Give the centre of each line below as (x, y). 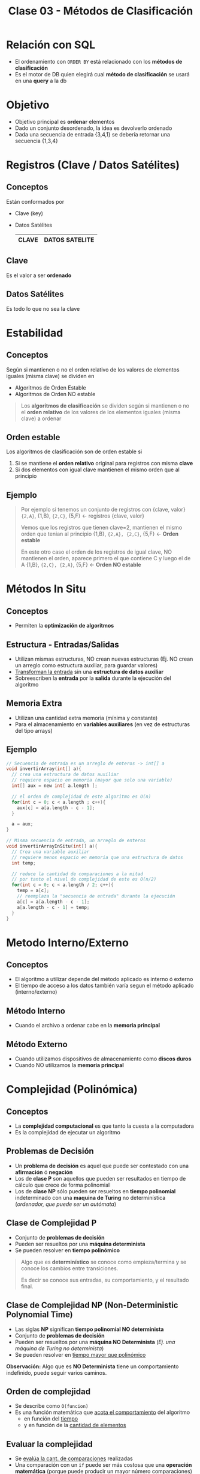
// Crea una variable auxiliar (51, 852)
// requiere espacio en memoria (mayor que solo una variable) (92, 780)
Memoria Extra (34, 704)
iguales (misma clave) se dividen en (50, 376)
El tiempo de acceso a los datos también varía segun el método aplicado (104, 986)
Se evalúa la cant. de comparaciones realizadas (74, 1458)
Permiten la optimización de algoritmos (64, 626)
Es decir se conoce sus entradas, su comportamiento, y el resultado (105, 1280)
